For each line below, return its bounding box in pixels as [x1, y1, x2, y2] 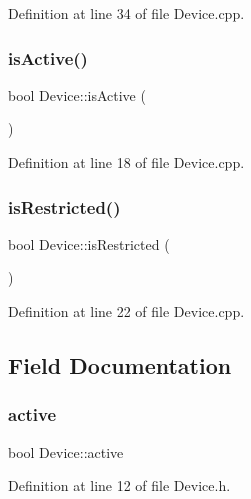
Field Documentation [8, 349, 232, 380]
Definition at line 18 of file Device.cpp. [8, 152, 245, 172]
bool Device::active [8, 441, 124, 462]
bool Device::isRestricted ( [8, 233, 170, 254]
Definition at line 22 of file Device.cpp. [8, 301, 245, 321]
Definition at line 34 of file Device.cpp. [8, 3, 245, 23]
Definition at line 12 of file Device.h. [8, 475, 231, 496]
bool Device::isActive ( [8, 84, 146, 105]
